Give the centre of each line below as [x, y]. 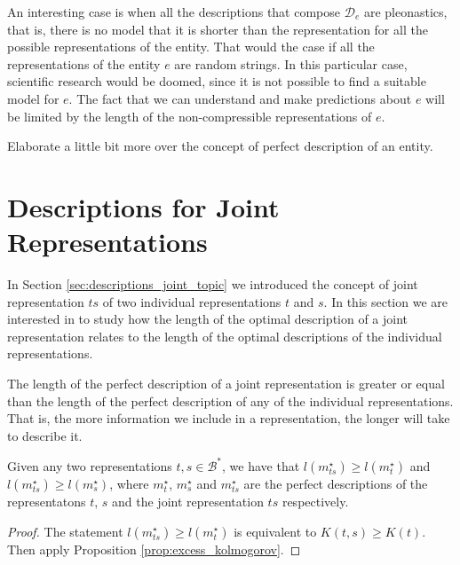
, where [129, 483]
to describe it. [45, 435]
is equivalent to [275, 531]
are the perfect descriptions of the [336, 483]
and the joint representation [188, 501]
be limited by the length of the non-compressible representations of [190, 116]
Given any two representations [90, 465]
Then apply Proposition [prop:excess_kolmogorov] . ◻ [154, 549]
